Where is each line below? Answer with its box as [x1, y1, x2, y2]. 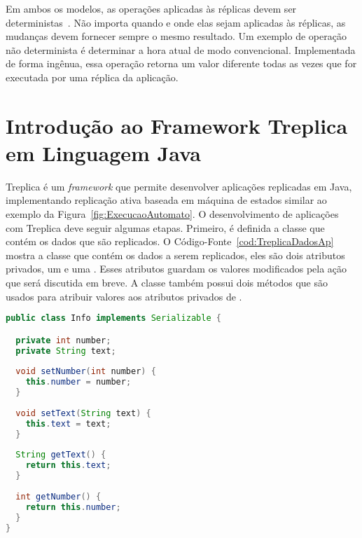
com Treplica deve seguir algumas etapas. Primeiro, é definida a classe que [6, 220, 325, 235]
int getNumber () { [15, 491, 102, 502]
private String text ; [15, 345, 116, 356]
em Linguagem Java [6, 138, 201, 167]
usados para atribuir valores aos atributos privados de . [6, 289, 242, 303]
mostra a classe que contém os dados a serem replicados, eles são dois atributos [6, 247, 345, 262]
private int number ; [15, 335, 111, 345]
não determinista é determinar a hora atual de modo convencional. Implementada [6, 42, 356, 57]
